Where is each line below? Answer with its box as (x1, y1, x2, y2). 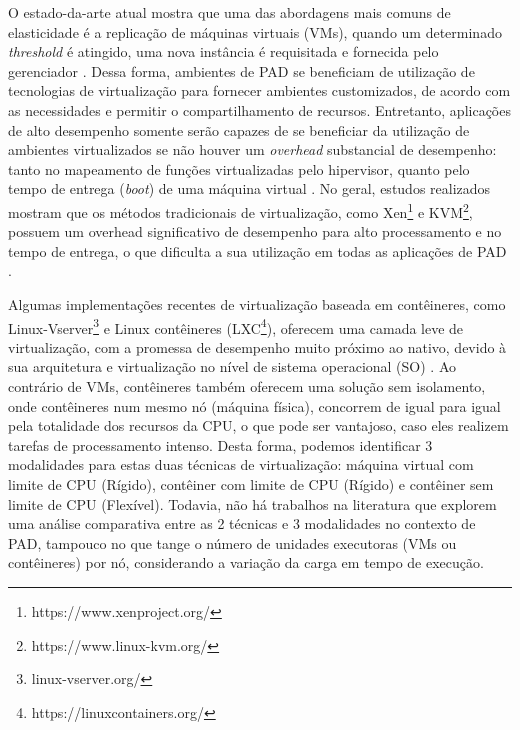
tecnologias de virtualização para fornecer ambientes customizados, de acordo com (8, 80, 511, 101)
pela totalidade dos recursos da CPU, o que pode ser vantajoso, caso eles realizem (8, 415, 509, 436)
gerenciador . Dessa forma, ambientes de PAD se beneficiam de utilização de (8, 60, 475, 81)
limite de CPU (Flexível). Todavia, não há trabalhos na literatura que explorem (8, 493, 497, 514)
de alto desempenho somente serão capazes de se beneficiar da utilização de (8, 119, 470, 140)
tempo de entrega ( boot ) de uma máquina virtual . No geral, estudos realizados (8, 178, 491, 199)
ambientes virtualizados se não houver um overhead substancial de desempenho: (8, 139, 497, 160)
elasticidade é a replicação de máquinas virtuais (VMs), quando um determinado (8, 21, 502, 42)
